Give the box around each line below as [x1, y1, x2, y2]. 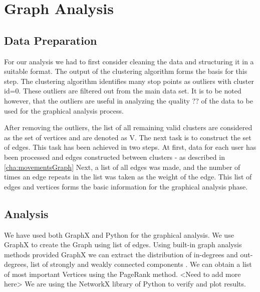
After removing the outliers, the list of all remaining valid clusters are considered [4, 122, 252, 133]
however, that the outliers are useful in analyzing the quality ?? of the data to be [4, 95, 253, 106]
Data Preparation [4, 32, 97, 48]
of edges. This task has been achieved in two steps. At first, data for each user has [4, 142, 256, 152]
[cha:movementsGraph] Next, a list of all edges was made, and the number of [4, 161, 240, 172]
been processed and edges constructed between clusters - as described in [4, 151, 225, 162]
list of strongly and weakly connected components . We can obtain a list [30, 259, 252, 269]
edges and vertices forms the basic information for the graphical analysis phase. [4, 181, 248, 191]
